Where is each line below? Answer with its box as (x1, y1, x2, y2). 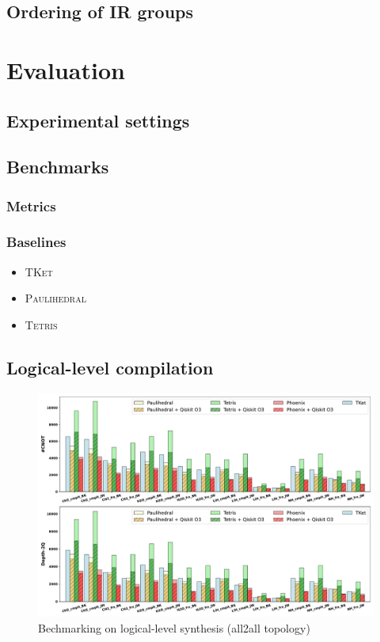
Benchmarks (6, 154, 109, 179)
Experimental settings (6, 108, 190, 132)
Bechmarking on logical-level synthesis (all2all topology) (38, 619, 310, 636)
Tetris (25, 316, 58, 332)
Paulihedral (25, 290, 86, 306)
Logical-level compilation (6, 355, 214, 379)
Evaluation (6, 53, 125, 85)
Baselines (6, 232, 66, 252)
